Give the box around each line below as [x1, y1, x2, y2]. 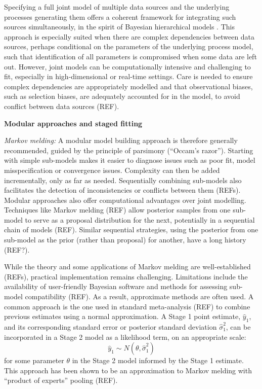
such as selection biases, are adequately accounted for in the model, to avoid [4, 91, 240, 101]
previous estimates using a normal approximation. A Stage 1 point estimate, [4, 311, 241, 322]
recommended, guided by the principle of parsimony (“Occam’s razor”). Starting [4, 145, 253, 155]
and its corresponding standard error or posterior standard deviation [4, 322, 217, 332]
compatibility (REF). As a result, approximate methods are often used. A [25, 291, 254, 302]
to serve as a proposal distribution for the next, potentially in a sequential [25, 214, 255, 225]
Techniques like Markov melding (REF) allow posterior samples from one [4, 204, 231, 215]
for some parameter [4, 355, 64, 366]
